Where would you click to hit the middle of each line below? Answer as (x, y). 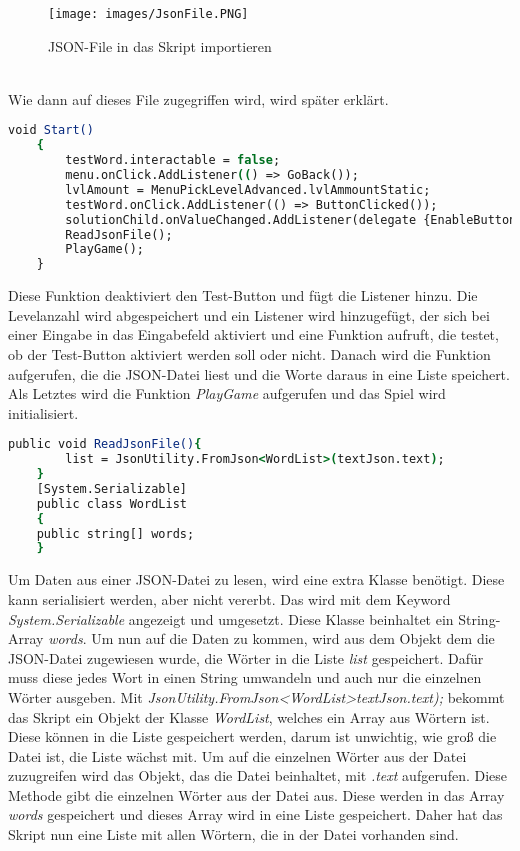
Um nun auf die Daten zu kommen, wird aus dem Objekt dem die (293, 638)
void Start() (51, 130)
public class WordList (111, 503)
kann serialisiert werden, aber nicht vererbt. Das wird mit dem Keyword (229, 598)
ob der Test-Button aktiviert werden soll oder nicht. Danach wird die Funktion (249, 353)
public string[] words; (115, 533)
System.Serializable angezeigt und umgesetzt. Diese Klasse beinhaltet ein (231, 618)
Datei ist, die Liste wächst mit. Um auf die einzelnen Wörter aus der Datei (237, 755)
